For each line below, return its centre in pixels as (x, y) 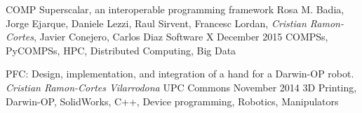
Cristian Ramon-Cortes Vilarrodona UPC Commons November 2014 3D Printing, (181, 87)
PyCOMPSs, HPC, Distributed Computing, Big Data (121, 50)
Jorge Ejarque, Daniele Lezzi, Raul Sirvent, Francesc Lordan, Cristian (156, 23)
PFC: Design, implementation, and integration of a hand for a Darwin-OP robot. (180, 74)
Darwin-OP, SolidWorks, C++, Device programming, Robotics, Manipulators (172, 101)
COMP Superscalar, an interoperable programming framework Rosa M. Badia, (175, 9)
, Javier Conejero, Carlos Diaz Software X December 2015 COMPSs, (181, 37)
